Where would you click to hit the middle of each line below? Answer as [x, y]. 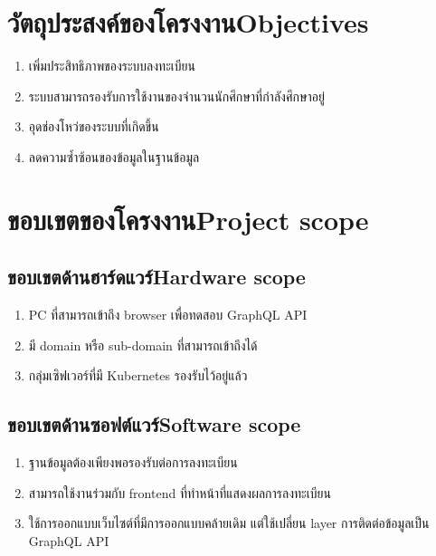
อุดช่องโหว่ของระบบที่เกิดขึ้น [94, 126]
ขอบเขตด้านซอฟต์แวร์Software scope [154, 424]
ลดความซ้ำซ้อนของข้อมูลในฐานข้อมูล [114, 156]
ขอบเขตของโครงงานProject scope [188, 219]
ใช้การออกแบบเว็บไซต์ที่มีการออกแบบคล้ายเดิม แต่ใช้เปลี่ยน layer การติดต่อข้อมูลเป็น [229, 523]
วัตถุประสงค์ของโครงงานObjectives [188, 22]
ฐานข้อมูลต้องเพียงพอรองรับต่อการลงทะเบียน [133, 462]
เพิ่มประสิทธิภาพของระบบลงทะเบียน [112, 66]
